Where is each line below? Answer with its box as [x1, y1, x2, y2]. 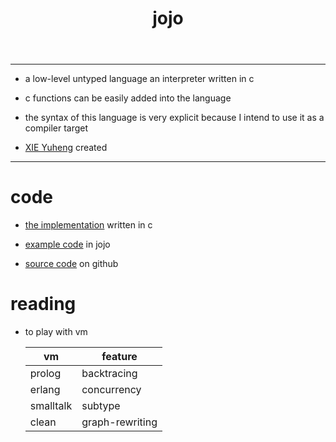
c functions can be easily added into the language [24, 92, 232, 104]
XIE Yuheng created [24, 142, 108, 154]
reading [10, 293, 77, 316]
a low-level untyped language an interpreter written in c [24, 73, 255, 85]
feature [101, 350, 138, 364]
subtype [81, 399, 121, 413]
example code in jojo [24, 238, 111, 251]
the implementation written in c [24, 219, 153, 231]
